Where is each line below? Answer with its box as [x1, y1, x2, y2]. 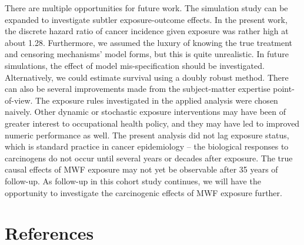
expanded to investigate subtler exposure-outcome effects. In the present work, [5, 13, 288, 25]
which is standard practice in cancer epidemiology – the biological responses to [5, 140, 289, 153]
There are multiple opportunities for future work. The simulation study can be [5, 2, 288, 14]
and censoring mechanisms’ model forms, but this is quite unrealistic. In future [5, 48, 289, 60]
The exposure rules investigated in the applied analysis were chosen [35, 94, 278, 106]
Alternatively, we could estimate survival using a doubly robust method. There [5, 71, 289, 83]
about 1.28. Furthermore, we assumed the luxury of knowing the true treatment [5, 36, 293, 48]
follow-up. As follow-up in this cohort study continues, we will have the [5, 174, 261, 187]
